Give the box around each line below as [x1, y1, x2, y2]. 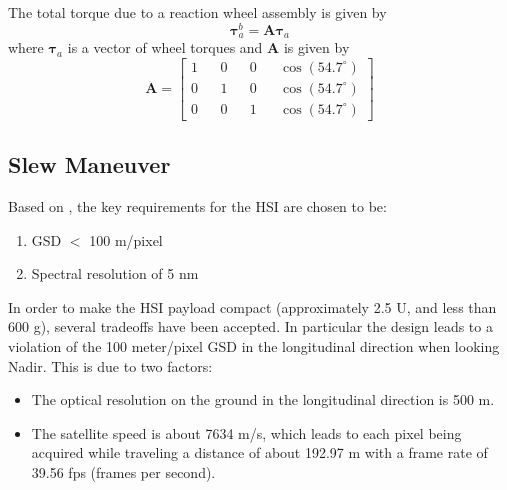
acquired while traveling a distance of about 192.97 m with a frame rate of [31, 442, 488, 463]
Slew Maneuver [8, 149, 171, 180]
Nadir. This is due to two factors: [8, 355, 213, 376]
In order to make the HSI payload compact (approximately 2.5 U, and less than [8, 296, 497, 317]
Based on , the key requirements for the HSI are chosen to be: [8, 196, 387, 217]
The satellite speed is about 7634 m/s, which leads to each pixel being [31, 422, 462, 443]
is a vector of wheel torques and [67, 37, 263, 58]
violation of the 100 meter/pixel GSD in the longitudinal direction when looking [8, 335, 500, 356]
